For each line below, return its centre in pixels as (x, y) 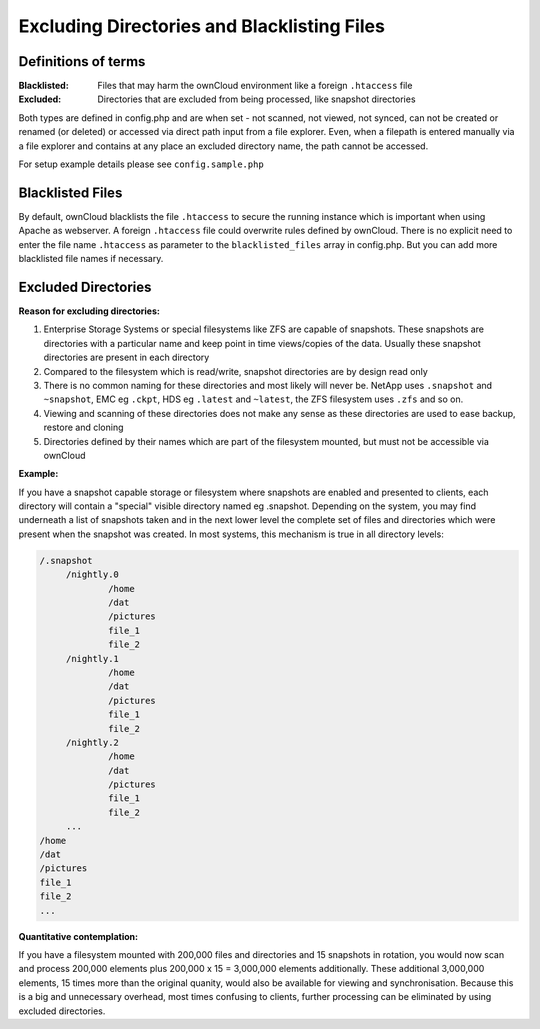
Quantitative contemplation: (78, 936)
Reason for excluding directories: (89, 311)
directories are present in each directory (126, 357)
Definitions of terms (82, 61)
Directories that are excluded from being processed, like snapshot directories (256, 99)
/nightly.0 (92, 574)
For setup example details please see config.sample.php (141, 164)
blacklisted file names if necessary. (91, 259)
